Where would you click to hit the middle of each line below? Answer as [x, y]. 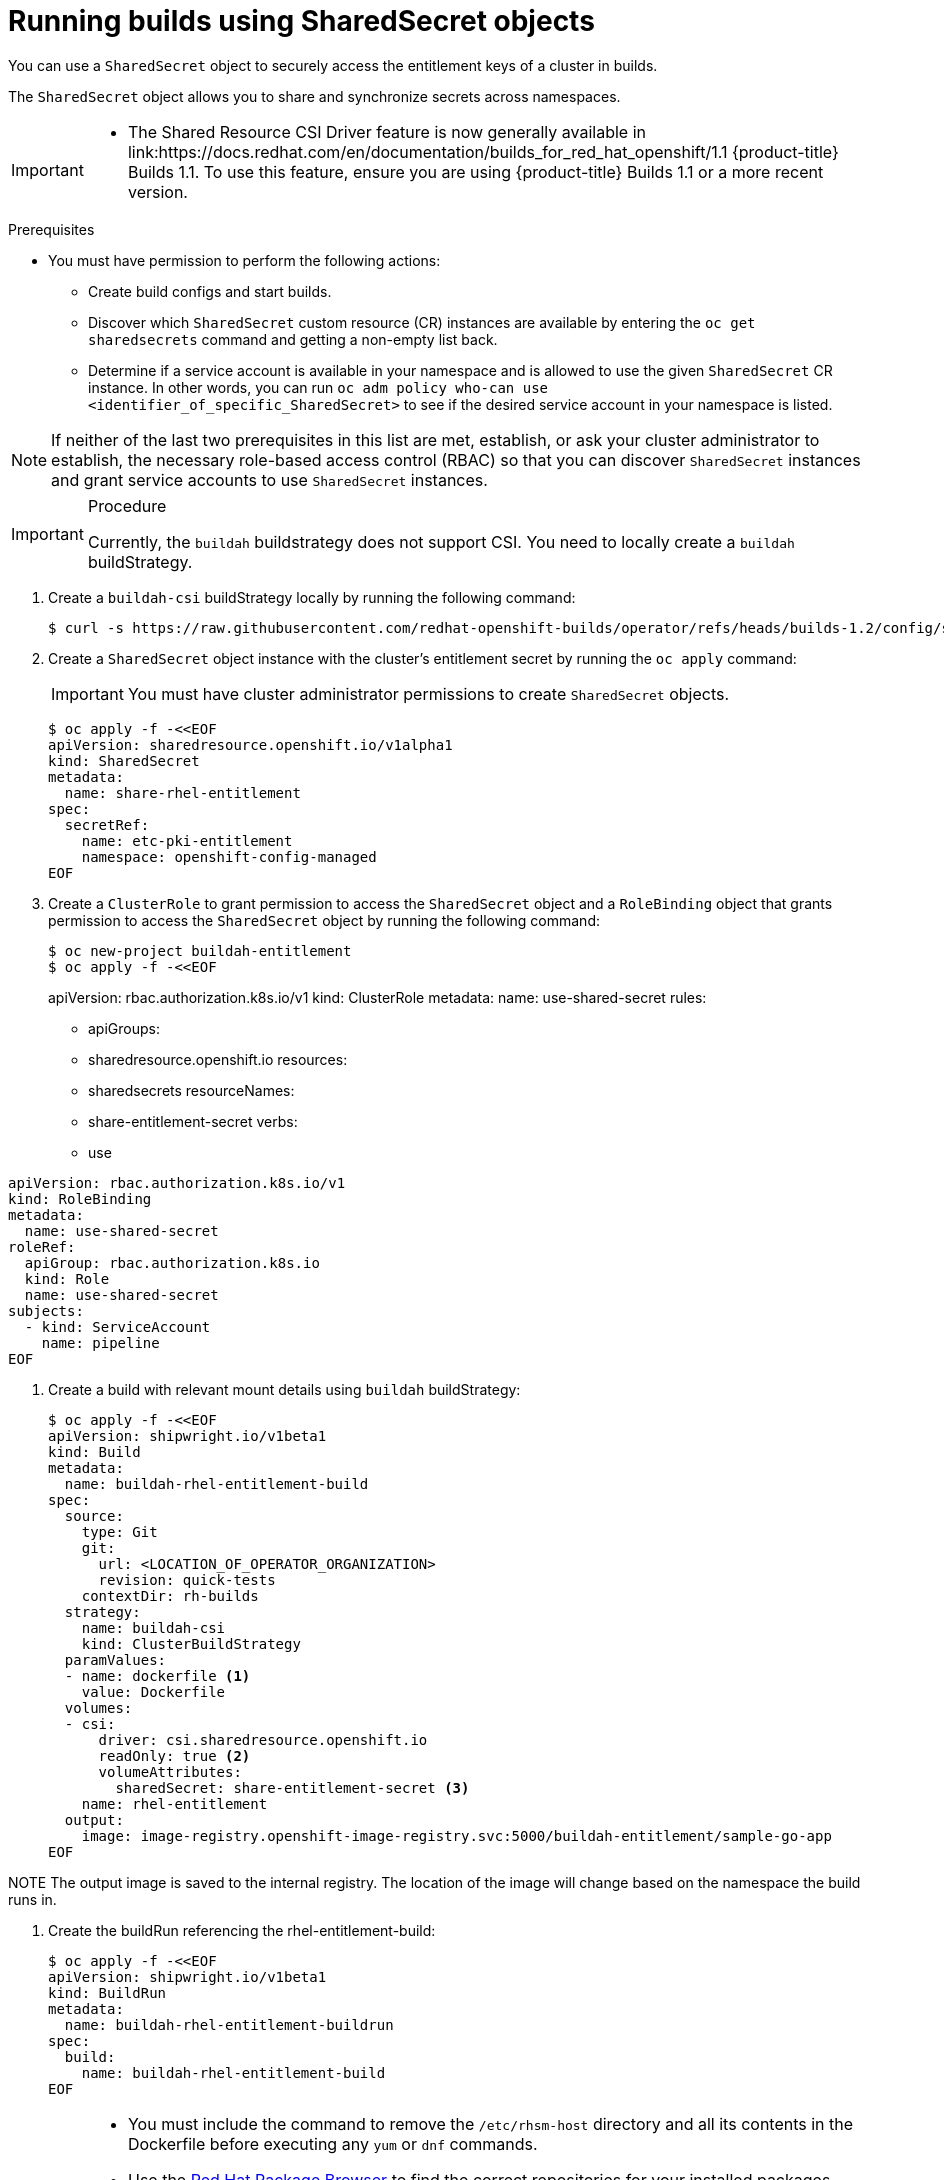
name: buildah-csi [153, 1627]
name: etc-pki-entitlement [187, 840]
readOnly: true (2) [174, 1755]
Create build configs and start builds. [210, 291]
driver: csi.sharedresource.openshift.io [263, 1739]
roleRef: [42, 1246]
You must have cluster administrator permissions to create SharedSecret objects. [428, 693]
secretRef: [107, 824]
